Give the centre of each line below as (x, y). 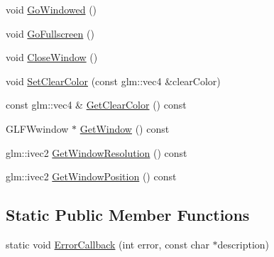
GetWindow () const (125, 128)
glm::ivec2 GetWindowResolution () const (97, 152)
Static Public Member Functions (128, 215)
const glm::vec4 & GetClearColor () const (96, 105)
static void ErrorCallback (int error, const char (108, 244)
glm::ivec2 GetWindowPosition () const (91, 176)
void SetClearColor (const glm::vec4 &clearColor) (113, 81)
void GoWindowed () (51, 9)
